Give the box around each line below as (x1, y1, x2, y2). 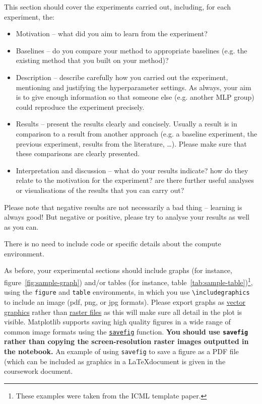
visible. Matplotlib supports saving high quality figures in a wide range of (4, 316, 231, 327)
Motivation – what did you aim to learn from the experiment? (16, 28, 208, 39)
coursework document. (4, 366, 73, 376)
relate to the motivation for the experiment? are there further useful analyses (16, 175, 254, 185)
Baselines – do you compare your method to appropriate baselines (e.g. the (16, 45, 247, 55)
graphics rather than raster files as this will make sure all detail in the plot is (4, 306, 242, 317)
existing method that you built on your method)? (16, 55, 169, 65)
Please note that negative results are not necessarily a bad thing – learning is (4, 201, 242, 212)
